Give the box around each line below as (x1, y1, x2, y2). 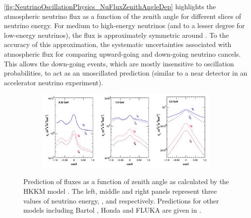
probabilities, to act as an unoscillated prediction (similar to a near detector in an (4, 68, 248, 78)
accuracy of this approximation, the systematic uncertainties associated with (4, 39, 232, 49)
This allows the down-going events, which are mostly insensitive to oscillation (4, 58, 234, 68)
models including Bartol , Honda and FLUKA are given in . (23, 205, 201, 215)
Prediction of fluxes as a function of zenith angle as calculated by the (23, 176, 229, 187)
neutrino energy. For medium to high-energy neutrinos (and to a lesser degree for (4, 20, 245, 31)
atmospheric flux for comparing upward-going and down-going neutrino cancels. (4, 48, 241, 59)
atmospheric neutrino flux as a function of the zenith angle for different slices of (4, 11, 241, 21)
